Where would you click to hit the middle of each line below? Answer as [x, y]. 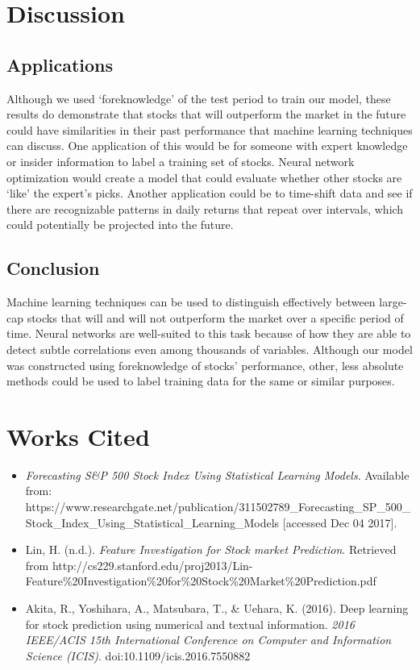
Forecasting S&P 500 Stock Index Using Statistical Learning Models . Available [217, 474]
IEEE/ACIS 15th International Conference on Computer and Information [208, 640]
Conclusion [53, 268]
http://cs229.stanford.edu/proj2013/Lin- [152, 565]
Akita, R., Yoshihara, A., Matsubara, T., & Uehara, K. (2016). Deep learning [217, 608]
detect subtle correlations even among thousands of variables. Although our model [210, 349]
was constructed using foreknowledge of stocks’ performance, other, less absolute [205, 365]
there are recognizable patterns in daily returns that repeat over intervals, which [205, 208]
